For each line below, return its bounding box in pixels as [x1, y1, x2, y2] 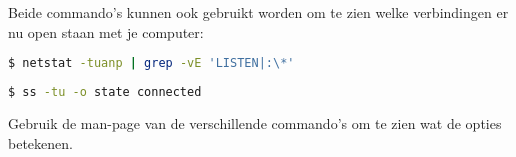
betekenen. [8, 132, 73, 153]
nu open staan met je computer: [8, 21, 204, 42]
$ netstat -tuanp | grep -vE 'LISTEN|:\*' [8, 56, 295, 71]
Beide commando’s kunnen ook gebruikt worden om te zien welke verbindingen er [8, 2, 509, 22]
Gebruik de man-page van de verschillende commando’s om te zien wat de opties [8, 112, 502, 133]
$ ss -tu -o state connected [8, 85, 202, 100]
